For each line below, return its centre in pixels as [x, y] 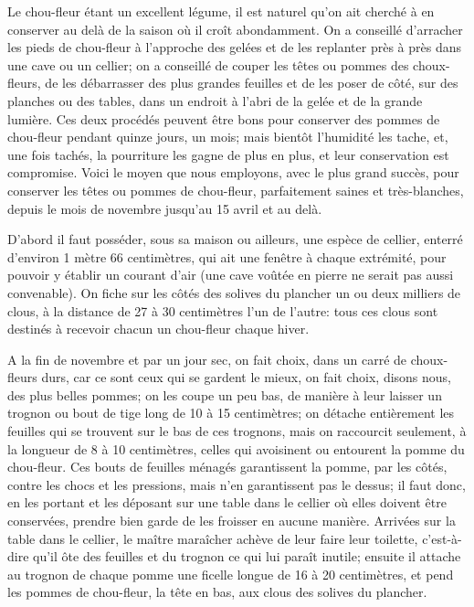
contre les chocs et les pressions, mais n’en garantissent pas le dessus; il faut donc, [237, 484]
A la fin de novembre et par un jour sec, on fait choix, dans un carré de [207, 359]
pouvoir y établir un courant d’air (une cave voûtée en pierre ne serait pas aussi [231, 275]
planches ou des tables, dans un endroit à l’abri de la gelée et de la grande [215, 100]
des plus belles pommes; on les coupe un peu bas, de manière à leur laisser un [225, 394]
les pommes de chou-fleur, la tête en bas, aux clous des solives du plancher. [217, 592]
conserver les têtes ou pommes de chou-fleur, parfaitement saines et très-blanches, [236, 190]
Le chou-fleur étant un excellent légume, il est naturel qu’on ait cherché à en [221, 11]
